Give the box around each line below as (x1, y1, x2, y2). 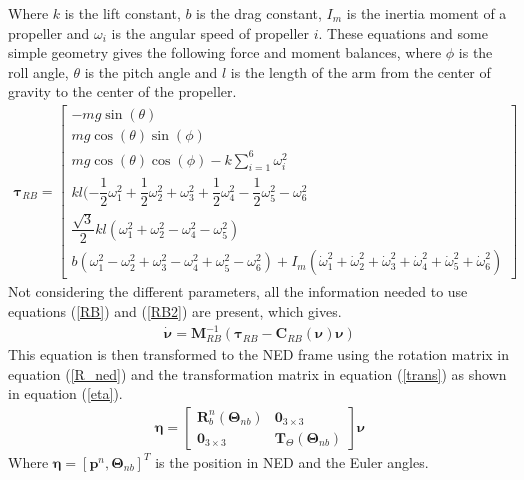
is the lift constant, (64, 3, 181, 23)
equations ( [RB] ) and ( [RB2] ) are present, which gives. (8, 301, 342, 321)
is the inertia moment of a (346, 3, 507, 23)
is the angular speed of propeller (111, 22, 310, 43)
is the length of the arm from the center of (230, 61, 491, 82)
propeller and (8, 22, 90, 43)
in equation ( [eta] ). (8, 383, 123, 404)
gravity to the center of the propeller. (8, 81, 237, 102)
